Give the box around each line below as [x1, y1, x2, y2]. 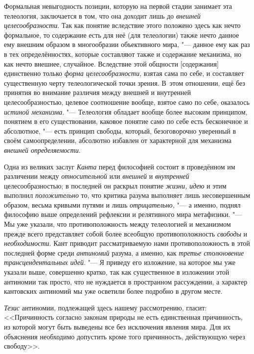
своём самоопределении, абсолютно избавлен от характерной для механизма [4, 135, 231, 145]
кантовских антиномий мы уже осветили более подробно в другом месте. [4, 286, 223, 296]
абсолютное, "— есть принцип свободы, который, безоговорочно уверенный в [4, 125, 236, 136]
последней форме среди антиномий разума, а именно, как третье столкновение [4, 247, 244, 258]
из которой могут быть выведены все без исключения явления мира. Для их [4, 322, 231, 331]
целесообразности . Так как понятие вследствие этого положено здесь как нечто [4, 20, 241, 30]
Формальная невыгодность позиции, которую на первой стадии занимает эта [4, 1, 232, 11]
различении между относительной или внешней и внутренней [4, 171, 189, 181]
